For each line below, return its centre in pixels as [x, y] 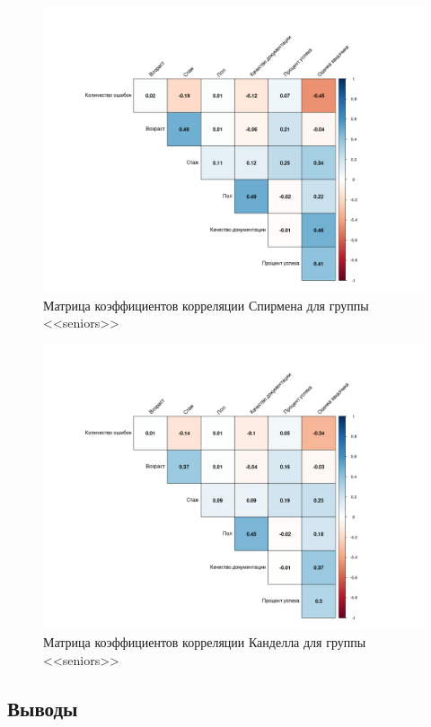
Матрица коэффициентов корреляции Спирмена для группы [206, 305]
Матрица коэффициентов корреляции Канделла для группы [205, 642]
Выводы [43, 708]
